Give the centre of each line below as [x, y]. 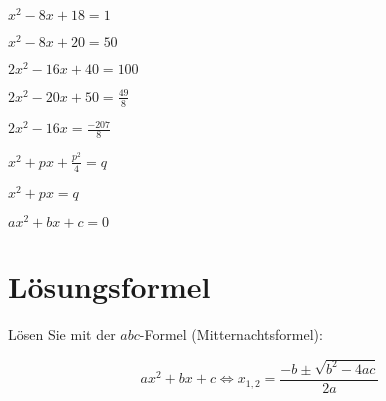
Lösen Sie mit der [62, 333]
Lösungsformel [109, 285]
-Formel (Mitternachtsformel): [231, 333]
